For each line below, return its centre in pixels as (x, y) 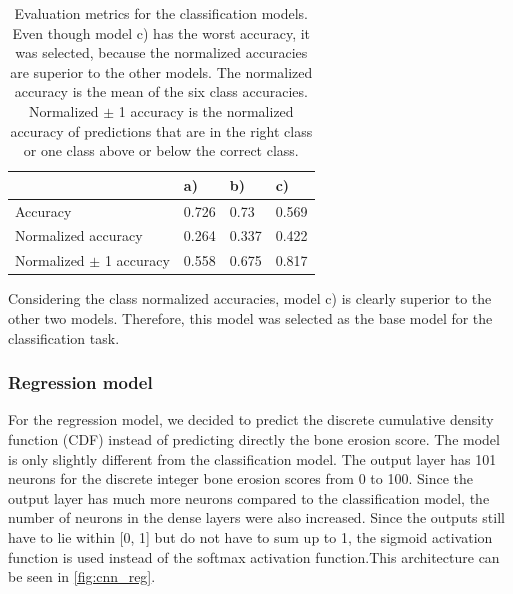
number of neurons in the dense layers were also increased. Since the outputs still (256, 517)
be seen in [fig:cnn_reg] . (82, 576)
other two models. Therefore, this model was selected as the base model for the (250, 317)
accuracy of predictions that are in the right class (161, 130)
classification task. (64, 337)
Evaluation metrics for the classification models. (161, 13)
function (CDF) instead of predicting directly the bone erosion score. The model (254, 438)
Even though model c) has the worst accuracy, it (161, 32)
